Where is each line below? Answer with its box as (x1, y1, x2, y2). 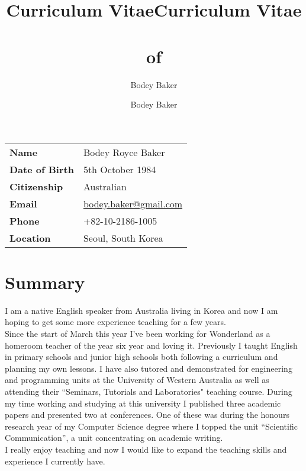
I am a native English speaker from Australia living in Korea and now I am (5, 304, 278, 316)
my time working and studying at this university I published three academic (5, 397, 281, 409)
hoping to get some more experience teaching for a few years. (5, 316, 226, 328)
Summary (5, 269, 85, 294)
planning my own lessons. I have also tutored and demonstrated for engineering (5, 362, 292, 374)
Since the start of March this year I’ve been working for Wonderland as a (5, 327, 270, 339)
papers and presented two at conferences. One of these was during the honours (5, 408, 289, 421)
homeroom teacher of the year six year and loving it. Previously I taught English (5, 339, 298, 351)
